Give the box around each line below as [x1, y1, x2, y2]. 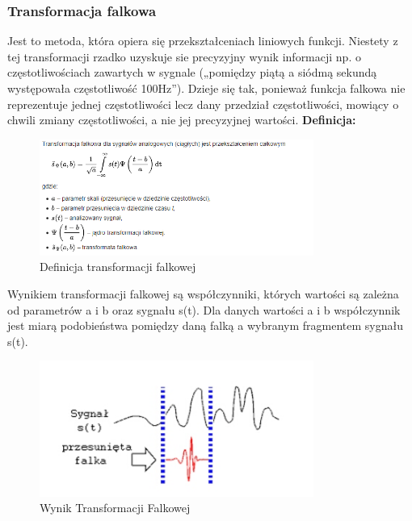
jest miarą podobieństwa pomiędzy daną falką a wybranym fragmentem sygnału [7, 317, 404, 334]
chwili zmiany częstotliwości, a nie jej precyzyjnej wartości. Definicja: [7, 111, 356, 128]
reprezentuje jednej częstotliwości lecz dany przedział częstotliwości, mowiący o [7, 95, 399, 112]
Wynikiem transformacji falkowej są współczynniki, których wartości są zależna [7, 285, 399, 302]
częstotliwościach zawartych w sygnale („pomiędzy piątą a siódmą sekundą [7, 64, 377, 81]
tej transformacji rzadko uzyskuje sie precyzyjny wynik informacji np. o [7, 48, 361, 65]
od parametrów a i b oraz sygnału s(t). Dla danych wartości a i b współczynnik [7, 301, 401, 318]
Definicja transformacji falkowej [40, 258, 196, 275]
